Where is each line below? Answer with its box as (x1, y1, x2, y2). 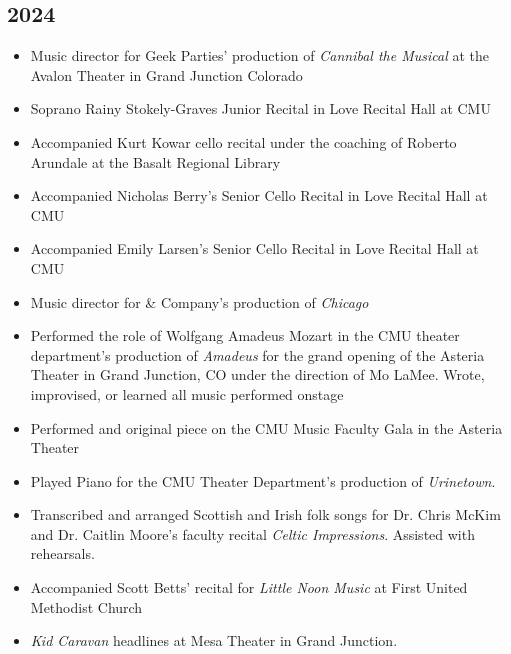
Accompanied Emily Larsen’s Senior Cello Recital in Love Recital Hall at (30, 238, 479, 259)
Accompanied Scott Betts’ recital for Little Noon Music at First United (30, 577, 468, 598)
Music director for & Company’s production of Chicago (30, 291, 369, 312)
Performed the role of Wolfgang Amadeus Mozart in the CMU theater (30, 325, 460, 346)
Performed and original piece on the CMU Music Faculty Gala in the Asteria (30, 417, 503, 438)
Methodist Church (30, 596, 143, 617)
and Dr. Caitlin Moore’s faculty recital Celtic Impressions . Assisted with (30, 523, 475, 544)
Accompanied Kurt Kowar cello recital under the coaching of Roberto (30, 131, 457, 152)
